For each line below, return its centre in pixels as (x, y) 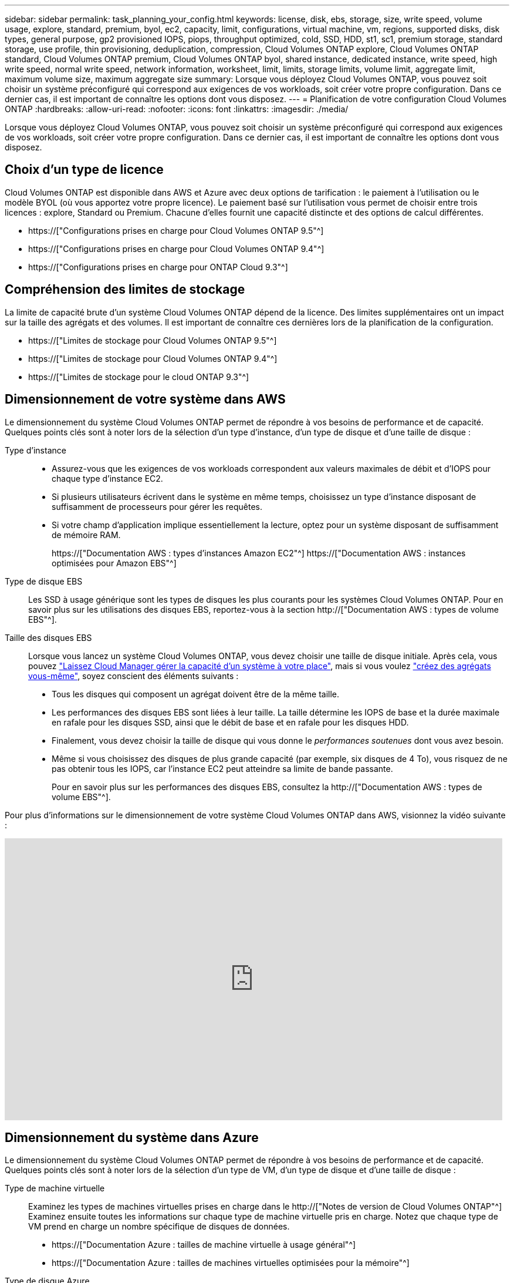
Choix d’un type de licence (84, 170)
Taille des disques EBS (48, 637)
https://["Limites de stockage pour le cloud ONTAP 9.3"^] (139, 377)
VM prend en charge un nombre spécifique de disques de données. (159, 1227)
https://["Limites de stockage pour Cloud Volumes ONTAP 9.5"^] (153, 340)
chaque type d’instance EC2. (107, 478)
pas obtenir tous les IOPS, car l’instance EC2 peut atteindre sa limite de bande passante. (222, 768)
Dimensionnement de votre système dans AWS (145, 399)
